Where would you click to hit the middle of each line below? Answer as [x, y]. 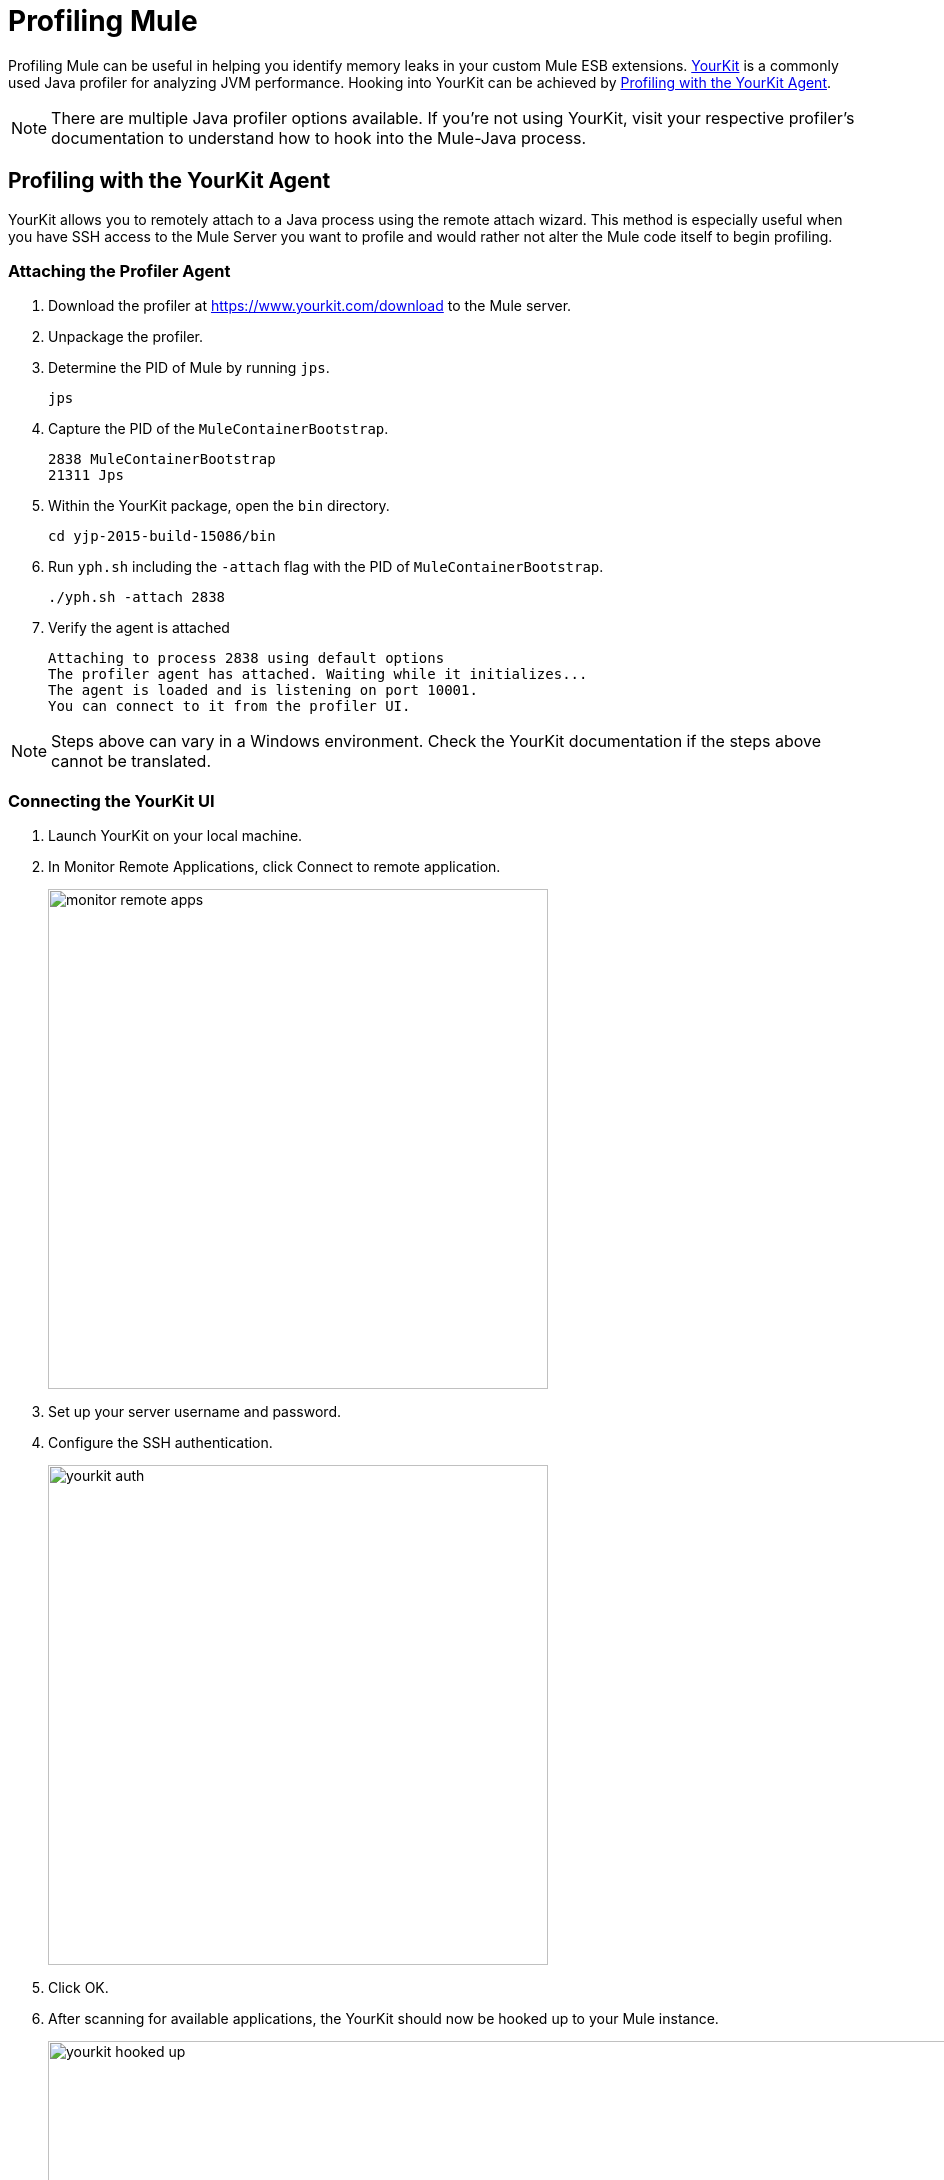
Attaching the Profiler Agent [119, 270]
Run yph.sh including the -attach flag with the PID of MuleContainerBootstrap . [326, 567]
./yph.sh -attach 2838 [137, 597]
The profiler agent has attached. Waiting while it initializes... [318, 674]
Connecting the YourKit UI [111, 800]
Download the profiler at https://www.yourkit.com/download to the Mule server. [310, 306]
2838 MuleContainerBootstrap [162, 459]
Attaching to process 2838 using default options [246, 658]
